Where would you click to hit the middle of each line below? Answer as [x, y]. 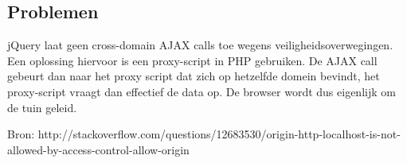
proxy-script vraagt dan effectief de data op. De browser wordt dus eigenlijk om [202, 91]
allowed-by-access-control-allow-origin [98, 149]
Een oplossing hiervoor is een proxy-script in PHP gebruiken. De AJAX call [192, 60]
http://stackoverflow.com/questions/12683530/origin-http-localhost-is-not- [219, 134]
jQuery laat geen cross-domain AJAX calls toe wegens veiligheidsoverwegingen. [200, 45]
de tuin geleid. [42, 107]
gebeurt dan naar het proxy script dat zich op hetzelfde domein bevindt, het [194, 76]
